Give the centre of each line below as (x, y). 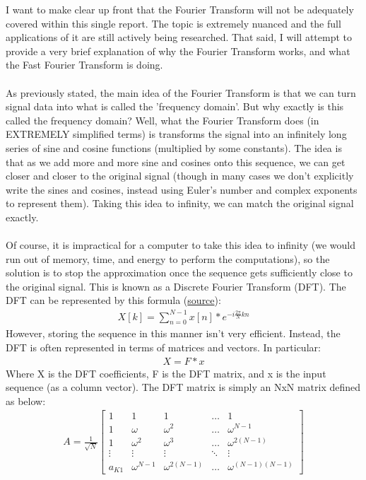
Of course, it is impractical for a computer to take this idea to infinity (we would (181, 245)
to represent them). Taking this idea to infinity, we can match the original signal (180, 203)
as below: (26, 400)
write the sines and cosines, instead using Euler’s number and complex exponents (182, 189)
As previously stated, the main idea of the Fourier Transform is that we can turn (181, 92)
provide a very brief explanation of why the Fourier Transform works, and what (178, 51)
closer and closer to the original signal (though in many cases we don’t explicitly (180, 176)
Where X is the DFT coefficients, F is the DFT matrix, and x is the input (166, 373)
